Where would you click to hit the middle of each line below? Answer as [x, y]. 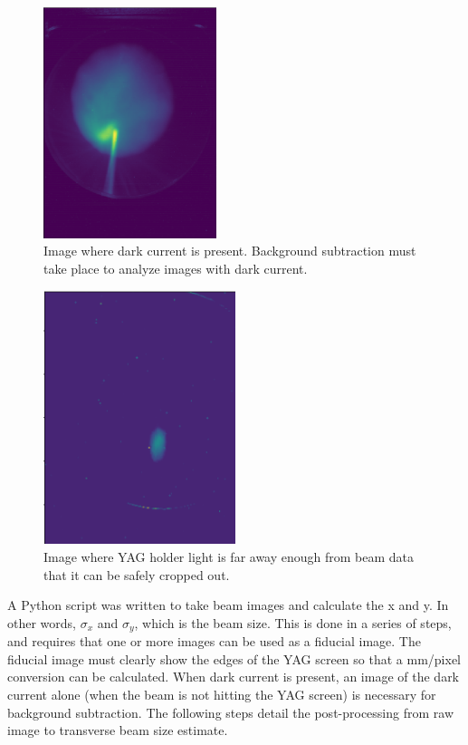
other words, [42, 622]
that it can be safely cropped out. [137, 574]
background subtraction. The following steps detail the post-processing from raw [231, 712]
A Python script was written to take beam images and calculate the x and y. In [228, 605]
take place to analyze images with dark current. [176, 268]
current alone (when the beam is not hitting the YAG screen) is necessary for [222, 695]
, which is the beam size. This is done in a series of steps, [293, 622]
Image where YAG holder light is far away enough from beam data [229, 556]
